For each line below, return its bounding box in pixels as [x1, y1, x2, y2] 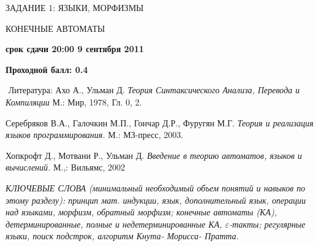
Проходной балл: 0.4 [6, 63, 88, 75]
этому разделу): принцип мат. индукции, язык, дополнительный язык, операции [6, 193, 306, 206]
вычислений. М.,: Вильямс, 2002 [6, 161, 126, 174]
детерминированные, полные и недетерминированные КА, [6, 217, 222, 230]
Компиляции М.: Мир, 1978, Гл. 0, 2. [6, 95, 142, 108]
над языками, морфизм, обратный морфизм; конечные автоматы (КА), [6, 206, 277, 218]
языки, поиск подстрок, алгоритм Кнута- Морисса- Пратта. [6, 229, 239, 242]
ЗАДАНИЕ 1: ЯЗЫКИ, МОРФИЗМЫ [6, 1, 144, 13]
